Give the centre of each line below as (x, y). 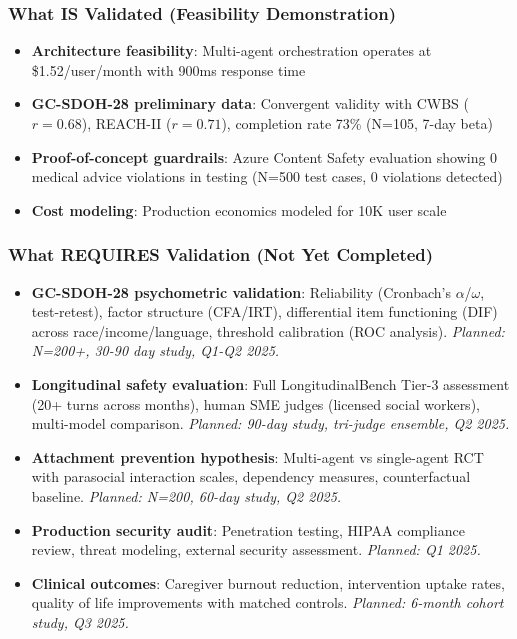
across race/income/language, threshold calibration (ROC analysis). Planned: (268, 330)
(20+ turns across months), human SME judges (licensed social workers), (255, 403)
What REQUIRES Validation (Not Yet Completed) (221, 254)
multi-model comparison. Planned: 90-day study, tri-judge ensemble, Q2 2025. (270, 423)
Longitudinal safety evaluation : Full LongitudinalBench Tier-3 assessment (270, 383)
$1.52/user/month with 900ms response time (168, 69)
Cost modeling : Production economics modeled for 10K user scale (239, 209)
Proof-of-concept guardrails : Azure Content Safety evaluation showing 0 (264, 156)
